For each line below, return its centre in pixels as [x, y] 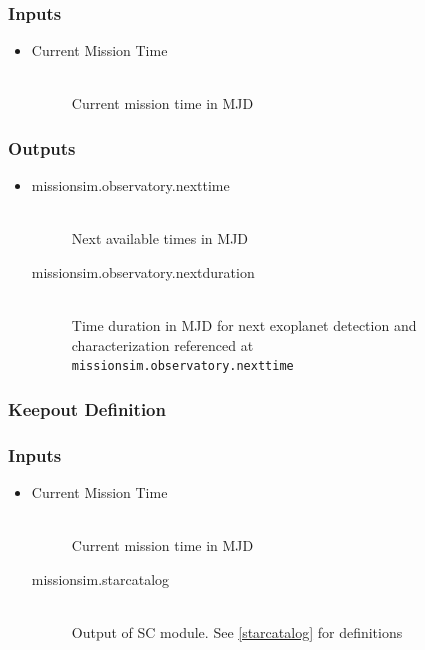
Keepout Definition [87, 408]
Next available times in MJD [160, 238]
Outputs [42, 147]
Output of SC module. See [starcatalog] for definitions [237, 632]
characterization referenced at [162, 344]
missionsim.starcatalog [100, 578]
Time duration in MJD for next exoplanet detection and [244, 325]
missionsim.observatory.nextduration [143, 272]
